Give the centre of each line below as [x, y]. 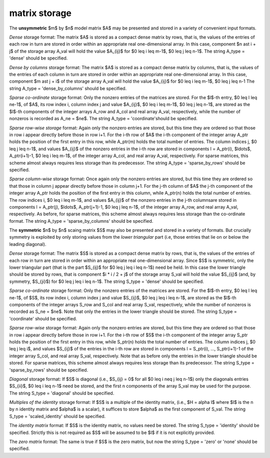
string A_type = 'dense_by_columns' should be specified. [68, 88]
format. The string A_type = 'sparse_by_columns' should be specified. [81, 221]
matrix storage [40, 13]
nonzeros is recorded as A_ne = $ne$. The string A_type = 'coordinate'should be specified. [103, 119]
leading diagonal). [28, 244]
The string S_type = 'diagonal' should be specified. [62, 393]
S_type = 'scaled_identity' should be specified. [57, 416]
